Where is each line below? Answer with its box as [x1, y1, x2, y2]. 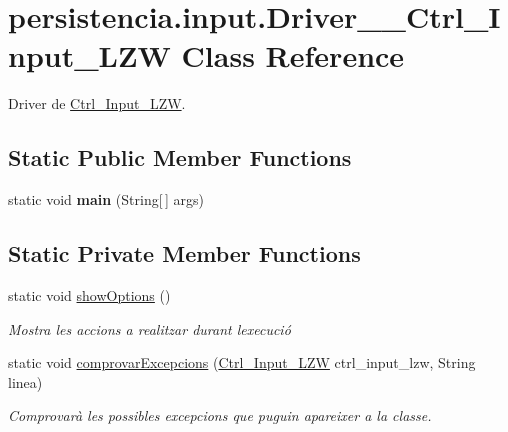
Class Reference [181, 35, 405, 76]
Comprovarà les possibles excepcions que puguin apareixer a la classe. [8, 405, 432, 426]
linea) [8, 371, 43, 392]
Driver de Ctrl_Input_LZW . [8, 93, 186, 114]
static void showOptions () [8, 284, 171, 305]
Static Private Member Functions [8, 238, 361, 269]
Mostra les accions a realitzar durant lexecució [8, 318, 291, 339]
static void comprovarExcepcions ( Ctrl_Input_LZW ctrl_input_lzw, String [8, 352, 476, 373]
